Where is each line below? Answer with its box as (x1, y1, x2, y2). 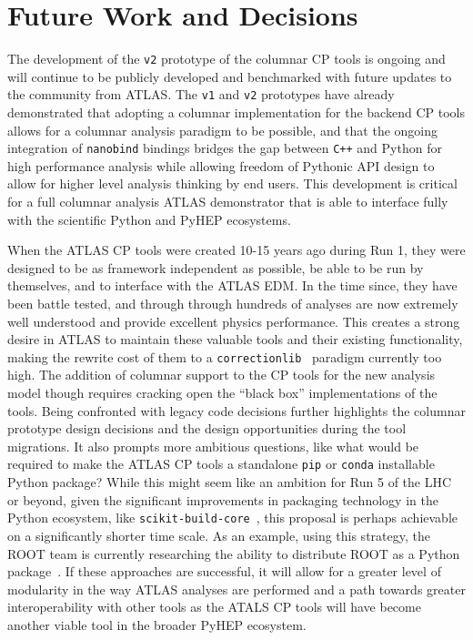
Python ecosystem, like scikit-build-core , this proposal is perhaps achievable (7, 508, 458, 527)
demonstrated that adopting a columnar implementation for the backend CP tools (7, 103, 465, 122)
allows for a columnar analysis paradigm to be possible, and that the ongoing (7, 120, 438, 139)
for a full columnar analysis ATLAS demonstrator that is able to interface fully (7, 192, 448, 211)
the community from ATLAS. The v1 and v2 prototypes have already (7, 85, 395, 104)
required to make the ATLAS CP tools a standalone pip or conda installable (7, 454, 435, 473)
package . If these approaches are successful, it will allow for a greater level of (7, 562, 441, 581)
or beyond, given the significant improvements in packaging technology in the (7, 490, 438, 509)
